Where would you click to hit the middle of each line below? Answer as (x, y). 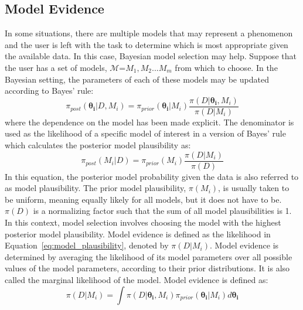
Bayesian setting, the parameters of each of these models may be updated (137, 79)
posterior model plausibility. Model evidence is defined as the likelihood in (138, 234)
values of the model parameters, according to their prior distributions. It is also (147, 268)
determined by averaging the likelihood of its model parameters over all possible (149, 256)
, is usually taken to (254, 188)
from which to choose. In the (226, 67)
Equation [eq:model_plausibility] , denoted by (87, 245)
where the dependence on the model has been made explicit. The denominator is (149, 122)
